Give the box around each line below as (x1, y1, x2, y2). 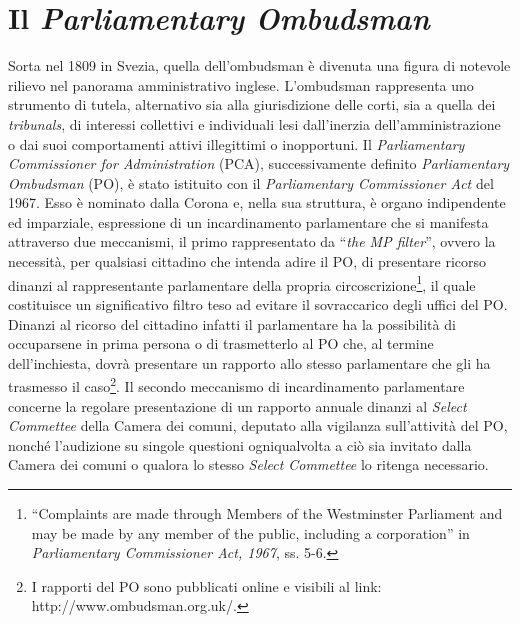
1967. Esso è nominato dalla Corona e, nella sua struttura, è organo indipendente (8, 192, 506, 213)
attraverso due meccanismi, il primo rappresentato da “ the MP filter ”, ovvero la (8, 231, 496, 252)
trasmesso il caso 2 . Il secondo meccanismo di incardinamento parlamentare (8, 373, 465, 396)
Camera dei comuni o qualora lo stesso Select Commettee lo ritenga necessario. (8, 454, 489, 475)
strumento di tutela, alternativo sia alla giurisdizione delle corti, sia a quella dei (8, 94, 496, 115)
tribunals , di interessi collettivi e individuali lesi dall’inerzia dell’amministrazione (8, 113, 501, 134)
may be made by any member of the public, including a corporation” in (31, 522, 470, 543)
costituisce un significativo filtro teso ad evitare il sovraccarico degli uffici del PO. (8, 293, 508, 314)
